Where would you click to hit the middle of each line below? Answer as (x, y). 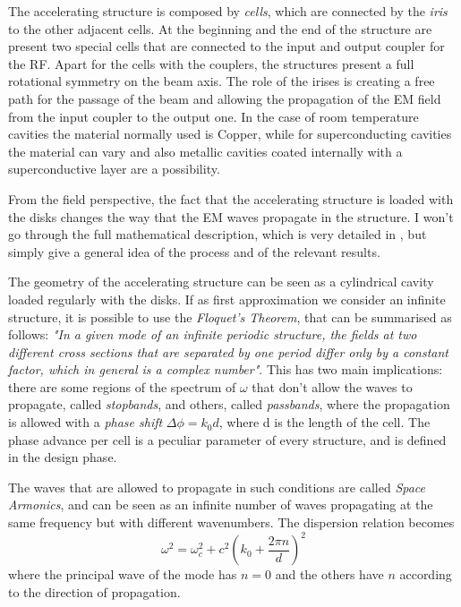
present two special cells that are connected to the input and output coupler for (226, 46)
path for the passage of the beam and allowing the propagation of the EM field (225, 98)
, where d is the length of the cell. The (324, 422)
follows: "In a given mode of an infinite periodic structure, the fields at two (213, 334)
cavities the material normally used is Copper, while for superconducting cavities (230, 134)
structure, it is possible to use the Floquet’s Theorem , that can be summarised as (230, 316)
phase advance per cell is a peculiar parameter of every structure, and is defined (227, 439)
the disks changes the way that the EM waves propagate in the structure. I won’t (231, 216)
